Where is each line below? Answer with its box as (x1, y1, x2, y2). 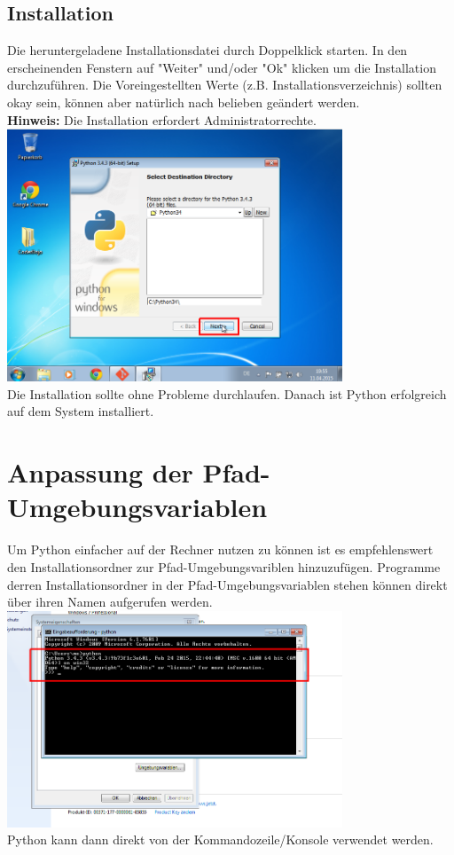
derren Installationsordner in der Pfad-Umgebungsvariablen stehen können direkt (7, 575, 448, 593)
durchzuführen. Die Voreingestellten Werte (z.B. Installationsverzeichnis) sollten (7, 75, 442, 94)
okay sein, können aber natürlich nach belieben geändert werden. (7, 92, 360, 111)
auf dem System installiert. (7, 402, 154, 420)
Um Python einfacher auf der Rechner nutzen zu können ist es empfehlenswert (7, 540, 434, 559)
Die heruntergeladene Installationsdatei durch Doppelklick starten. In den (7, 41, 408, 59)
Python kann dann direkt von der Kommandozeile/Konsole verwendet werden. (7, 830, 434, 849)
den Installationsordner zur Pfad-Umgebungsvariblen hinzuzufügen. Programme (7, 557, 441, 576)
